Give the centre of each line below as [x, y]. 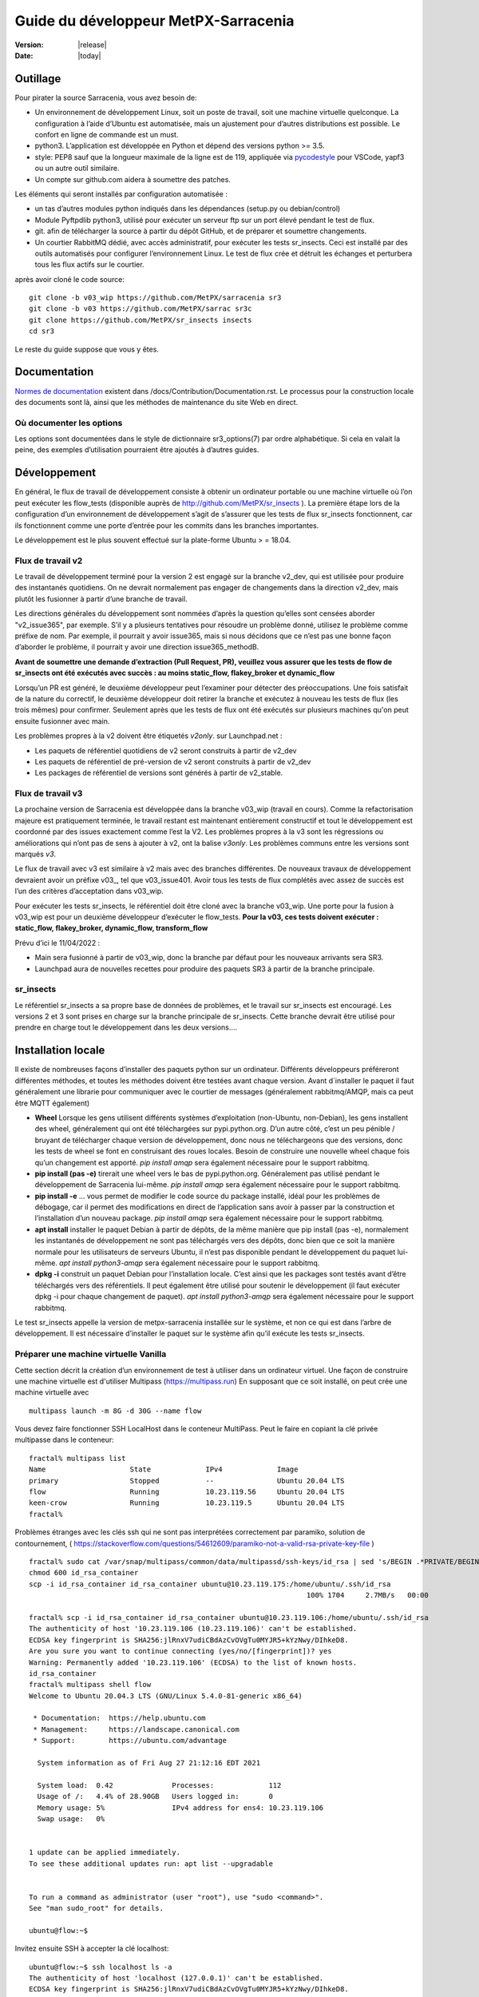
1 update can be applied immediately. [105, 1852]
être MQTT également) [52, 1103]
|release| [92, 45]
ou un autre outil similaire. [77, 169]
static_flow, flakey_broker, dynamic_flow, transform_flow [111, 928]
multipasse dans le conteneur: [65, 1440]
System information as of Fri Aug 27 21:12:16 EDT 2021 [149, 1763]
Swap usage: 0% [71, 1818]
